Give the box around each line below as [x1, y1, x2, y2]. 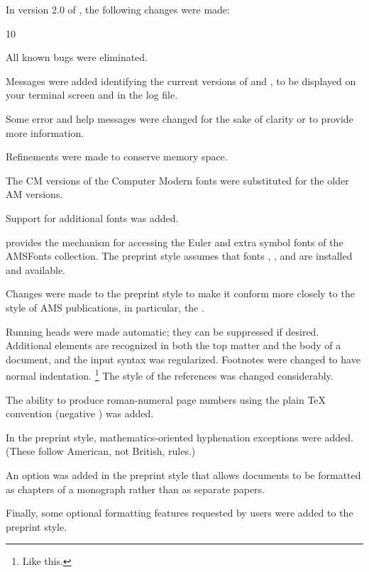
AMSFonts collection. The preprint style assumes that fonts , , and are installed [6, 248, 353, 263]
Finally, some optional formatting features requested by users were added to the [6, 505, 353, 520]
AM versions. [6, 187, 63, 202]
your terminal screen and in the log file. [6, 87, 178, 102]
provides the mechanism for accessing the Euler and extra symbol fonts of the [6, 234, 343, 249]
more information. [6, 125, 84, 140]
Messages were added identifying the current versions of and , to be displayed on [6, 73, 356, 88]
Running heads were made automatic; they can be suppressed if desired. [6, 324, 319, 339]
